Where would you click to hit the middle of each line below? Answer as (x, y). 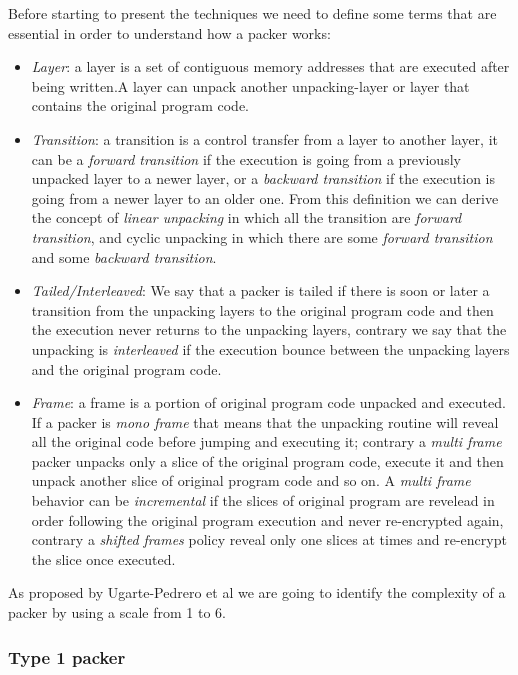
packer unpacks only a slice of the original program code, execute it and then (267, 460)
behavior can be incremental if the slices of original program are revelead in (263, 500)
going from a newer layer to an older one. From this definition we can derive (265, 197)
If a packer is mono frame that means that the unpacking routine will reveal (265, 421)
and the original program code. (126, 368)
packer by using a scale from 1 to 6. (117, 612)
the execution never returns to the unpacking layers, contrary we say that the (269, 329)
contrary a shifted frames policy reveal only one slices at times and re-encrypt (269, 539)
